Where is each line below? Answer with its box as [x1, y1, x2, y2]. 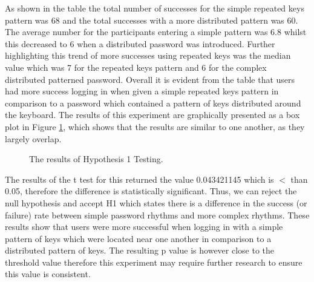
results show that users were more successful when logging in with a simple [5, 220, 283, 233]
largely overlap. [5, 132, 62, 145]
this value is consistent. [5, 267, 91, 280]
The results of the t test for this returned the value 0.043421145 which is [5, 172, 274, 185]
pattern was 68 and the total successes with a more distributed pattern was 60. [5, 13, 298, 26]
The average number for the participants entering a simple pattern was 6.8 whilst [5, 25, 307, 38]
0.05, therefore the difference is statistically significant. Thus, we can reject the [5, 185, 297, 197]
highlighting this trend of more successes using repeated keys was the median [5, 49, 291, 62]
